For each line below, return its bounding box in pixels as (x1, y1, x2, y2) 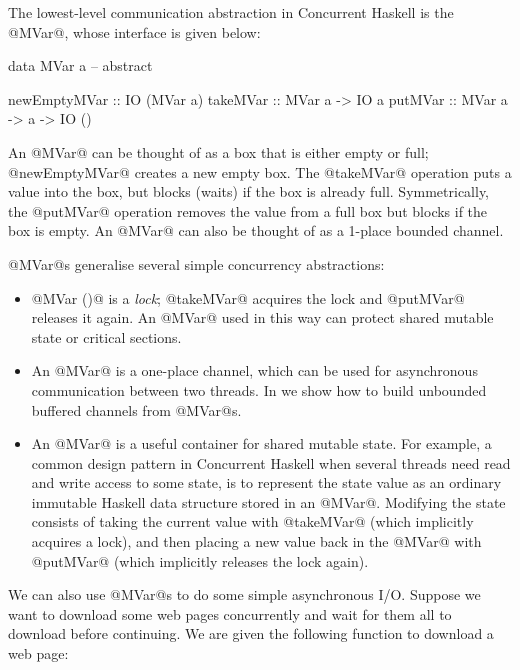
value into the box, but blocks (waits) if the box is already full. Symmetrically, (8, 181, 490, 202)
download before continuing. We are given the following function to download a (8, 623, 494, 644)
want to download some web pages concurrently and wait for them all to (8, 603, 452, 624)
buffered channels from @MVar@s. (31, 399, 242, 420)
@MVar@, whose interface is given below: (8, 21, 261, 42)
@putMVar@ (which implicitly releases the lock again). (31, 550, 369, 571)
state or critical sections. (31, 326, 182, 347)
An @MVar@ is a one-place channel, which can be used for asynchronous (31, 360, 478, 381)
